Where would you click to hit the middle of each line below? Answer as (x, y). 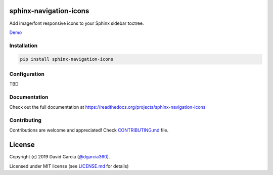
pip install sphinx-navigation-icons (67, 59)
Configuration (27, 74)
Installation (24, 46)
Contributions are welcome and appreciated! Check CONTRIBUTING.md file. (89, 130)
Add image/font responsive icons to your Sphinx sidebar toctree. (77, 23)
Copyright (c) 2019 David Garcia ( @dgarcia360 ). (60, 157)
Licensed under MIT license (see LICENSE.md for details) (69, 166)
